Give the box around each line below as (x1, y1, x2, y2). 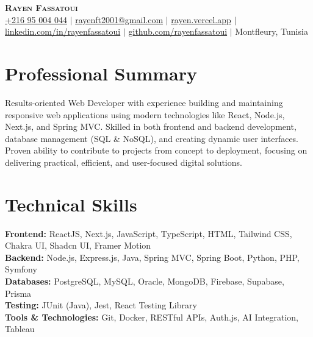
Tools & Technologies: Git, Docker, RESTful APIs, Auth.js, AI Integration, (5, 310, 299, 323)
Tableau (5, 322, 35, 335)
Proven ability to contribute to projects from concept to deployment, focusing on (5, 144, 308, 157)
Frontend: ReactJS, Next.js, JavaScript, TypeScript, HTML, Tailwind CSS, (5, 227, 292, 239)
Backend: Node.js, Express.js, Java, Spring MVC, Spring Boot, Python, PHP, (5, 250, 300, 263)
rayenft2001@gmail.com (75, 13, 164, 26)
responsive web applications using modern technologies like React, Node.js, (5, 108, 285, 121)
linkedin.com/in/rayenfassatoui (5, 25, 121, 38)
